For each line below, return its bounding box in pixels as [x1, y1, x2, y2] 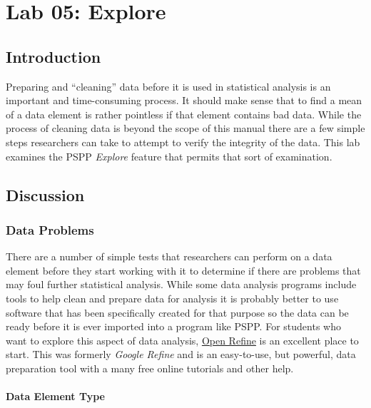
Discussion [6, 183, 85, 205]
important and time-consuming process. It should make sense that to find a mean [6, 93, 362, 108]
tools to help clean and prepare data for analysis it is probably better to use [6, 290, 339, 305]
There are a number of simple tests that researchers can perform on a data [6, 249, 332, 264]
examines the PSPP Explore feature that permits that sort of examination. [6, 148, 332, 163]
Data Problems [6, 220, 94, 238]
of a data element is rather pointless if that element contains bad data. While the [6, 106, 362, 121]
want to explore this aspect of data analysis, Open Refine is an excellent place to [6, 332, 359, 347]
